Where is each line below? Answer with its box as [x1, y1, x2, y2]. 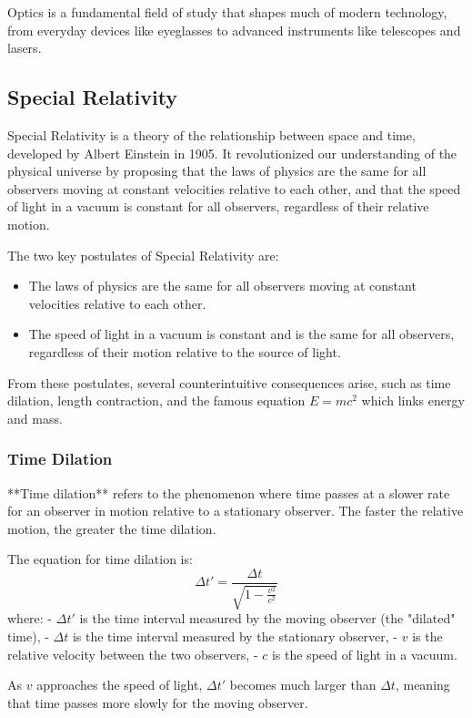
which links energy [361, 391, 465, 410]
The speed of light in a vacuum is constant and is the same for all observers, [28, 324, 455, 344]
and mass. [7, 408, 63, 427]
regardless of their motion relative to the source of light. [28, 342, 341, 361]
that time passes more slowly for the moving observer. [7, 692, 308, 712]
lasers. [7, 38, 42, 57]
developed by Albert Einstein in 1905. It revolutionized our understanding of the [7, 143, 457, 162]
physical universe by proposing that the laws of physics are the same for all [7, 161, 427, 180]
